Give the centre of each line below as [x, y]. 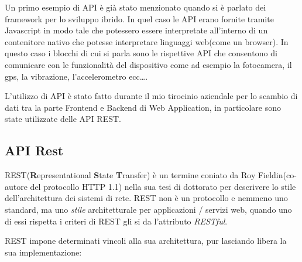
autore [16, 186]
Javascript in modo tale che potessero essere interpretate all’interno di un [136, 30]
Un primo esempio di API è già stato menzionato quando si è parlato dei [135, 7]
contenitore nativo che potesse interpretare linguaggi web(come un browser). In [147, 41]
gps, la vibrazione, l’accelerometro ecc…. [76, 76]
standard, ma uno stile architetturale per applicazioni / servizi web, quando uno [148, 209]
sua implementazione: [43, 252]
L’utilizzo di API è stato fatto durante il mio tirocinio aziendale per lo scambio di [151, 96]
